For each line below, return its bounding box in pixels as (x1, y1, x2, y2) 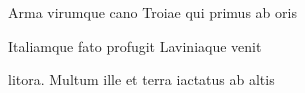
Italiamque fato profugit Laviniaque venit (8, 35, 262, 56)
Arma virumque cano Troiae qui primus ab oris (8, 2, 297, 22)
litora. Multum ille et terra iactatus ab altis (8, 69, 275, 90)
